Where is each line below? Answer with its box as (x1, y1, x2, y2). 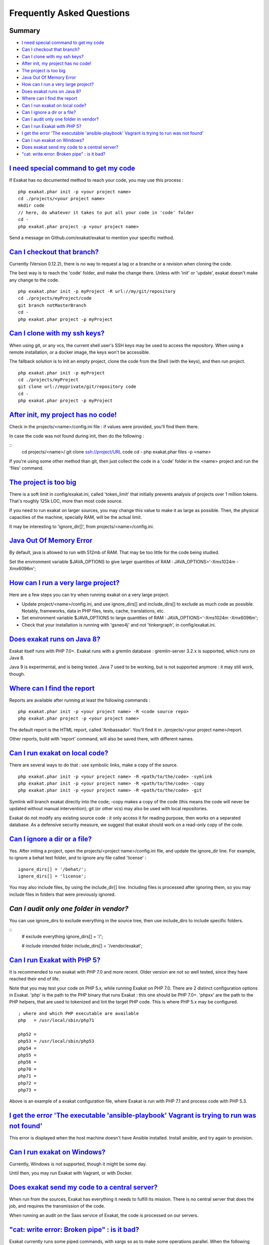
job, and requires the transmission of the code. (9, 1203, 106, 1209)
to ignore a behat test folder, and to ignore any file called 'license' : (9, 855, 146, 861)
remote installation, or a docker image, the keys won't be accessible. (9, 349, 150, 355)
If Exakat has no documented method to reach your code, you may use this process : (9, 177, 184, 183)
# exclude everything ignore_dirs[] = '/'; (21, 934, 103, 940)
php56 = (18, 1059, 37, 1065)
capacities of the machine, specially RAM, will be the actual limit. (9, 514, 142, 520)
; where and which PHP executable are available (18, 1010, 139, 1016)
